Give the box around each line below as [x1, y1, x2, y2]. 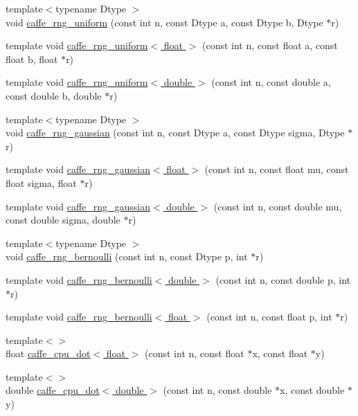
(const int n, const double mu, [213, 199, 342, 213]
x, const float [252, 346, 308, 361]
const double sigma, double [6, 212, 120, 227]
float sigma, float [6, 175, 77, 190]
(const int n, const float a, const [202, 38, 338, 53]
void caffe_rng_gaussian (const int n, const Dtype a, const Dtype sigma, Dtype [6, 125, 345, 140]
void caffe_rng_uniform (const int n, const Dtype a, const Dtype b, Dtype [6, 15, 323, 29]
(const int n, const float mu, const [204, 162, 349, 177]
